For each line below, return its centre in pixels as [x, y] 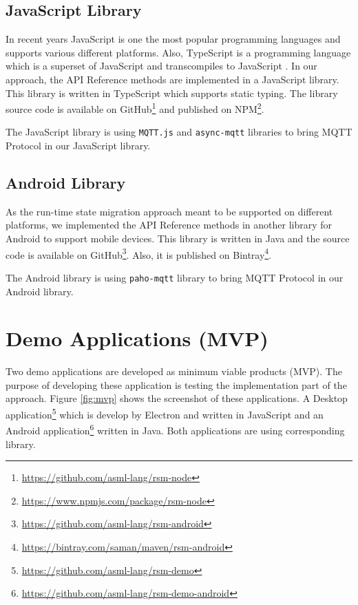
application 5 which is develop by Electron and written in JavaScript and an [165, 413]
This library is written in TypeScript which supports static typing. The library [172, 93]
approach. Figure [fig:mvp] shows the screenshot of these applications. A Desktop [177, 398]
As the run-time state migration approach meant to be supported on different [169, 211]
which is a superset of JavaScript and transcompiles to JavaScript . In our [161, 66]
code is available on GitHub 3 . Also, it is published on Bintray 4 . [139, 253]
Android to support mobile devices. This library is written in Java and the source [178, 238]
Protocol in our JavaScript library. [78, 146]
